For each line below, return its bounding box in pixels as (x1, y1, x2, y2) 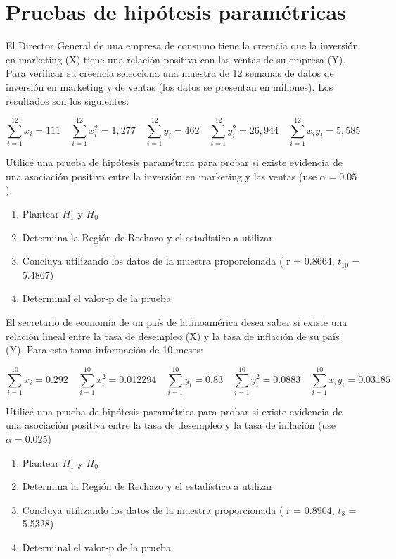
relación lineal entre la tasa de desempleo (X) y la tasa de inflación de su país (6, 328, 340, 343)
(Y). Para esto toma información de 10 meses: (6, 342, 203, 357)
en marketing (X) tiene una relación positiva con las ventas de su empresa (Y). (6, 51, 346, 66)
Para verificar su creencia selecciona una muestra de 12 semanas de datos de (6, 65, 334, 80)
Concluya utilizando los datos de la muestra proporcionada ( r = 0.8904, (22, 502, 335, 517)
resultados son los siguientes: (6, 93, 129, 108)
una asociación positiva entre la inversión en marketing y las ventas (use (6, 168, 317, 183)
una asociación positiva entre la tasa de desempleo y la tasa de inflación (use (6, 417, 336, 432)
